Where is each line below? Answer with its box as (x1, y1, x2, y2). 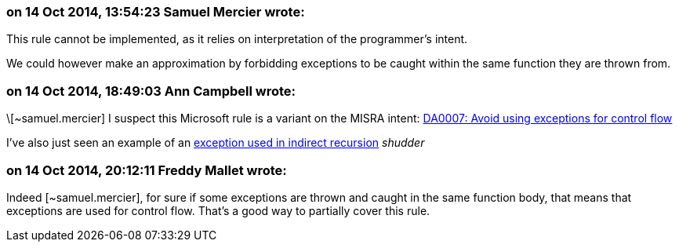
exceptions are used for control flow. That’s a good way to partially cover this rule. (6, 203, 430, 217)
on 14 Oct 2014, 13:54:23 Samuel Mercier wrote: (6, 4, 305, 20)
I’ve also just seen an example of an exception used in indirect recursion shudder (6, 136, 425, 150)
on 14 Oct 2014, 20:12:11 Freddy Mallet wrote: (6, 162, 287, 178)
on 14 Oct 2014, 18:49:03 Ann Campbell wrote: (6, 82, 296, 99)
